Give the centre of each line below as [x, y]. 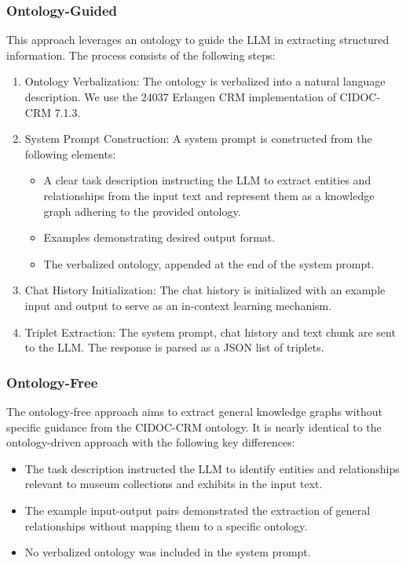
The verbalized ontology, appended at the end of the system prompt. [209, 263]
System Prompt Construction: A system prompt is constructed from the [198, 139]
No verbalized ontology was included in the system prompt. [168, 552]
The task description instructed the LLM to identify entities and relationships [212, 468]
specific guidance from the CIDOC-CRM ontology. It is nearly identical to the [194, 426]
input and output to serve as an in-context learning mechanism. [178, 305]
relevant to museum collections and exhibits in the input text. [174, 484]
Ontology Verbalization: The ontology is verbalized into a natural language [205, 81]
